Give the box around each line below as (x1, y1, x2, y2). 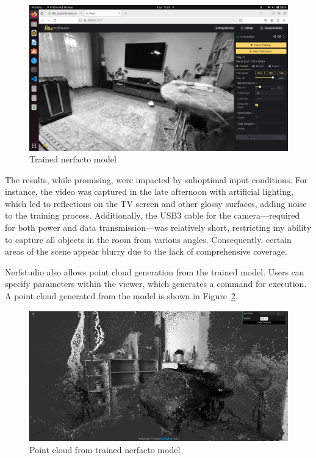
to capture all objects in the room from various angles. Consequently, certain (5, 233, 292, 245)
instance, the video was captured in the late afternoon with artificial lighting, (5, 185, 293, 198)
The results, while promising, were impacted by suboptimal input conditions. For (5, 173, 308, 186)
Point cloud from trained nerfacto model (29, 443, 181, 456)
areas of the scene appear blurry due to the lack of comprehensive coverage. (5, 245, 287, 258)
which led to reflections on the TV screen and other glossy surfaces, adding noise (5, 197, 307, 209)
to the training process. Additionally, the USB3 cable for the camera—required (5, 209, 300, 222)
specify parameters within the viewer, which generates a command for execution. (5, 277, 307, 290)
